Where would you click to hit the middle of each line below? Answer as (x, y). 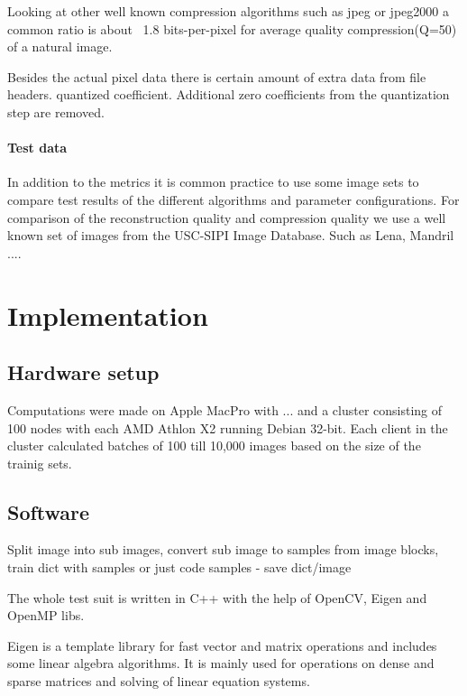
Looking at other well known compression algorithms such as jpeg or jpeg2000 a (228, 11)
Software (49, 511)
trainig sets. (40, 463)
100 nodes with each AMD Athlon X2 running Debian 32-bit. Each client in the (228, 427)
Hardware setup (83, 372)
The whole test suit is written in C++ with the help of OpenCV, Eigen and (217, 597)
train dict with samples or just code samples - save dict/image (179, 567)
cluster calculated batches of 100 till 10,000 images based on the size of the (214, 445)
